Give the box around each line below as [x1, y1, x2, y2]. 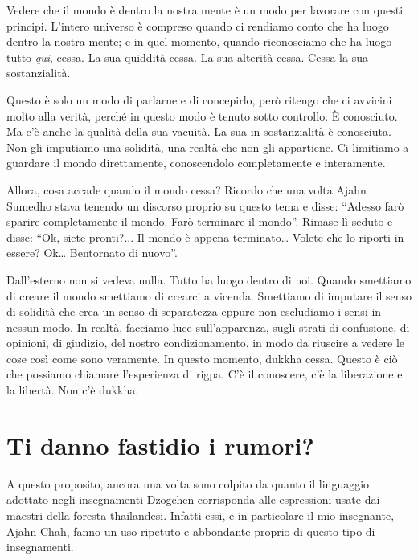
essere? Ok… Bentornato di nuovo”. [6, 244, 178, 261]
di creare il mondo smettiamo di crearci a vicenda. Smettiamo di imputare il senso [6, 287, 412, 304]
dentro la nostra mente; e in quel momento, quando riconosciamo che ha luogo [6, 33, 392, 50]
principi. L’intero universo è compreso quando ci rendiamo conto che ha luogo [6, 17, 389, 34]
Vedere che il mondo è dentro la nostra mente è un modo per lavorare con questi [6, 2, 404, 18]
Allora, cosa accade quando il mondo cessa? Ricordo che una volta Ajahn [6, 181, 367, 198]
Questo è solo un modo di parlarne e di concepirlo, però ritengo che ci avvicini [6, 91, 392, 108]
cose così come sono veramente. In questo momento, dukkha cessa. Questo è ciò [6, 349, 398, 366]
